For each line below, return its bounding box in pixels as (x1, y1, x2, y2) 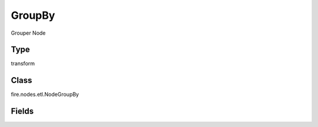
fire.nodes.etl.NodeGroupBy (11, 91, 79, 98)
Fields (11, 106, 34, 116)
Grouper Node (11, 29, 46, 36)
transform (11, 60, 35, 67)
